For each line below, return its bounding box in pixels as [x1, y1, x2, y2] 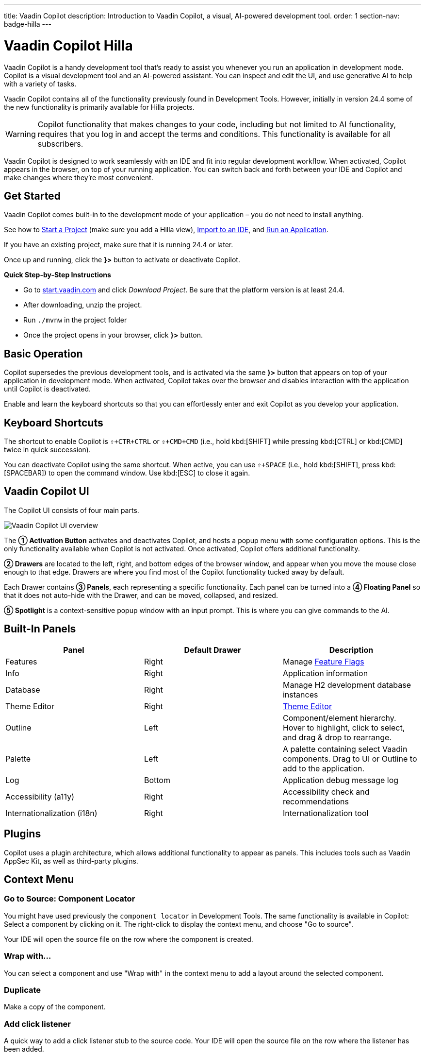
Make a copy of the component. [4, 1003, 106, 1011]
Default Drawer [184, 645, 241, 655]
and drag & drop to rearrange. [282, 732, 392, 742]
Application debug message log [282, 775, 399, 785]
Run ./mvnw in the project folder [23, 316, 127, 324]
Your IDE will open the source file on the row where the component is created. [4, 935, 253, 943]
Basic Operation [4, 347, 83, 360]
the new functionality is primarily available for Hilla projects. [4, 102, 195, 111]
